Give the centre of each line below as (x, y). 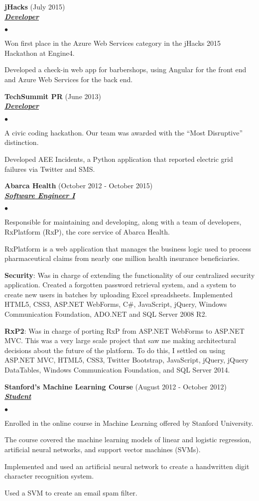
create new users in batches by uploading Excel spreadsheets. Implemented (119, 294)
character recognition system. (49, 476)
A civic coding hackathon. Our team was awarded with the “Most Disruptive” (124, 132)
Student (18, 396)
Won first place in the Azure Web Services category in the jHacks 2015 (113, 43)
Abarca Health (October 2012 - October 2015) (79, 186)
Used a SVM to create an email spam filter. (71, 492)
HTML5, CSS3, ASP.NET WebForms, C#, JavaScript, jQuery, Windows (116, 304)
